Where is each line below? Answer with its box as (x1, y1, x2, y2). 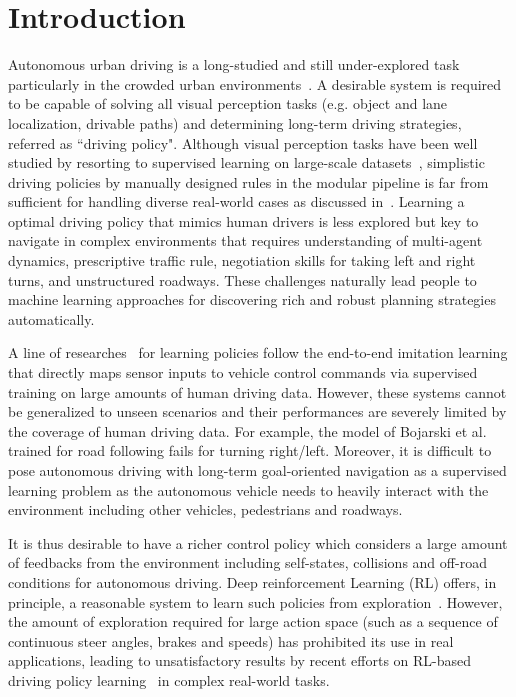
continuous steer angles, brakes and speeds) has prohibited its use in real (8, 630, 454, 651)
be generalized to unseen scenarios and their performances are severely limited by (8, 401, 507, 422)
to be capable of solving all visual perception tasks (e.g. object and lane (8, 93, 448, 114)
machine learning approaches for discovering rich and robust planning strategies (8, 289, 496, 310)
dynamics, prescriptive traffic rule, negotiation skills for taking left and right (8, 250, 476, 271)
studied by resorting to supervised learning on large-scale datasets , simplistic (8, 152, 485, 173)
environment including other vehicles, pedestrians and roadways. (8, 499, 403, 520)
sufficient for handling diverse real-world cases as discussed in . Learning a (8, 191, 465, 212)
